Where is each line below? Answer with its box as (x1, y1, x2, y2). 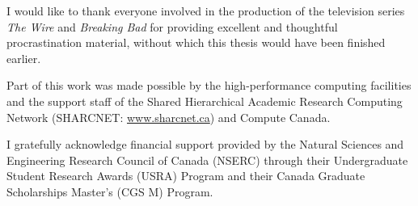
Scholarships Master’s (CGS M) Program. (6, 183, 213, 200)
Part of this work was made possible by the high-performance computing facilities (6, 77, 412, 94)
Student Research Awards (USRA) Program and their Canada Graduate (6, 167, 365, 184)
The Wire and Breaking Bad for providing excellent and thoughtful (6, 18, 338, 35)
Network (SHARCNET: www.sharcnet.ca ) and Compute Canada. (6, 108, 331, 125)
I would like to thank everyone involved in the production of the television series (6, 2, 405, 19)
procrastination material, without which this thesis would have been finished (6, 34, 386, 51)
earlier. (6, 49, 41, 66)
